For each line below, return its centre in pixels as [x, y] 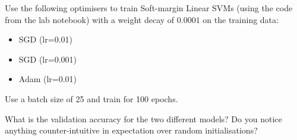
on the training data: [241, 19]
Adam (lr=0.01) [48, 79]
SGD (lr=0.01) [45, 39]
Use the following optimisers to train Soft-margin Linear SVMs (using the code [149, 8]
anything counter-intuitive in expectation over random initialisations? [131, 130]
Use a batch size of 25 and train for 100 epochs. [91, 98]
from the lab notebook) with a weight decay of [90, 19]
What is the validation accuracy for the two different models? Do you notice [143, 118]
